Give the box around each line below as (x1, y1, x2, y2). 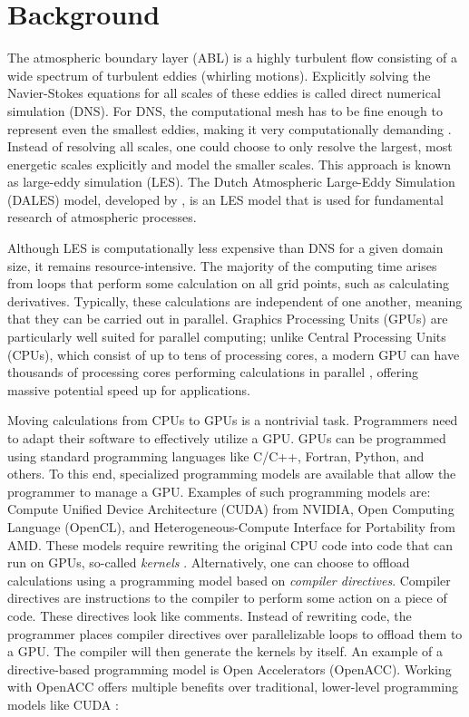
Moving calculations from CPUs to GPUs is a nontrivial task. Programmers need (7, 411, 458, 430)
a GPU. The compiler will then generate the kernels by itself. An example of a (7, 642, 444, 661)
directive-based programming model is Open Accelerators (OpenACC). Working (7, 659, 452, 678)
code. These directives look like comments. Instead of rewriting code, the (7, 606, 412, 625)
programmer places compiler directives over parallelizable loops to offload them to (7, 624, 463, 643)
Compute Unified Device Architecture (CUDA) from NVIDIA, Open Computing (7, 499, 454, 518)
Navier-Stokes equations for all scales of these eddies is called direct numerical (7, 83, 441, 102)
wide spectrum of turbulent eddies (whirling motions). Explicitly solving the (7, 65, 431, 84)
